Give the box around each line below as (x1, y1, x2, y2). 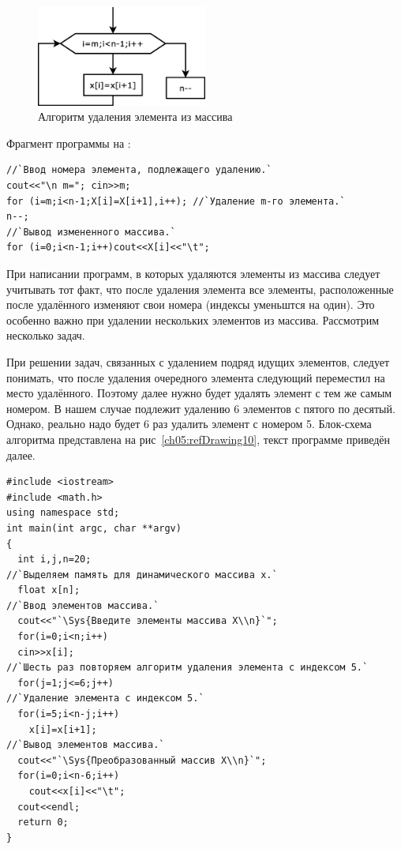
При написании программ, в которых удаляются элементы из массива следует (6, 265, 380, 281)
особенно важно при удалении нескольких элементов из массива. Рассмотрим (6, 311, 380, 328)
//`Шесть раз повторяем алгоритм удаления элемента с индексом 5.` (6, 662, 369, 674)
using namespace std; (6, 507, 120, 519)
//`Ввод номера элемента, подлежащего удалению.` (6, 164, 272, 176)
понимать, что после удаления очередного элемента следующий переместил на (6, 369, 385, 385)
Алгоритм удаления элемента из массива (38, 108, 233, 125)
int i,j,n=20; (17, 554, 92, 565)
